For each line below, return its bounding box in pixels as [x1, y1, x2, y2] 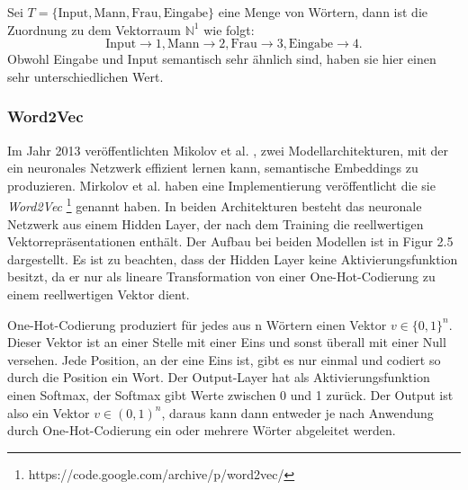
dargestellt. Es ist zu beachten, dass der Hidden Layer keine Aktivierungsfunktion [7, 249, 458, 268]
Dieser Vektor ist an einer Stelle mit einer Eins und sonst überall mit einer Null [7, 333, 446, 352]
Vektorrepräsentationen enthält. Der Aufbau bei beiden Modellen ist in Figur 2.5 [7, 232, 454, 251]
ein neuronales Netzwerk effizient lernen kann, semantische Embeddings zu [7, 158, 418, 177]
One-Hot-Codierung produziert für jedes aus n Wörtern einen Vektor [7, 315, 387, 334]
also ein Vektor [7, 403, 90, 422]
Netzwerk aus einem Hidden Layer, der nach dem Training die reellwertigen [7, 214, 424, 233]
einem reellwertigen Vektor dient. [7, 285, 190, 303]
